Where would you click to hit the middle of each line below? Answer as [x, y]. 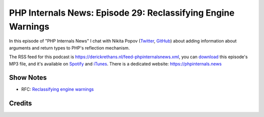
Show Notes [28, 78]
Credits [21, 104]
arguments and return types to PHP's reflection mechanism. [69, 48]
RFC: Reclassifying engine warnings [57, 89]
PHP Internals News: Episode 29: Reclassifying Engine [122, 13]
